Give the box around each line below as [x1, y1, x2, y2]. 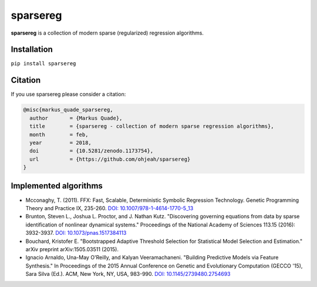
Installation [11, 45, 53, 55]
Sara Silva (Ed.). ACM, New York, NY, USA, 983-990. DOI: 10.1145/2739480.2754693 [25, 271, 231, 278]
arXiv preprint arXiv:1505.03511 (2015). [25, 245, 119, 252]
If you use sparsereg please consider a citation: [11, 91, 126, 98]
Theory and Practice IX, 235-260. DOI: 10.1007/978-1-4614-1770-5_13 [25, 204, 194, 211]
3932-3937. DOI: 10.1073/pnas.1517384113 [25, 229, 127, 237]
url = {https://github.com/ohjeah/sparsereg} [29, 156, 191, 163]
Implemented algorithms [11, 181, 103, 191]
